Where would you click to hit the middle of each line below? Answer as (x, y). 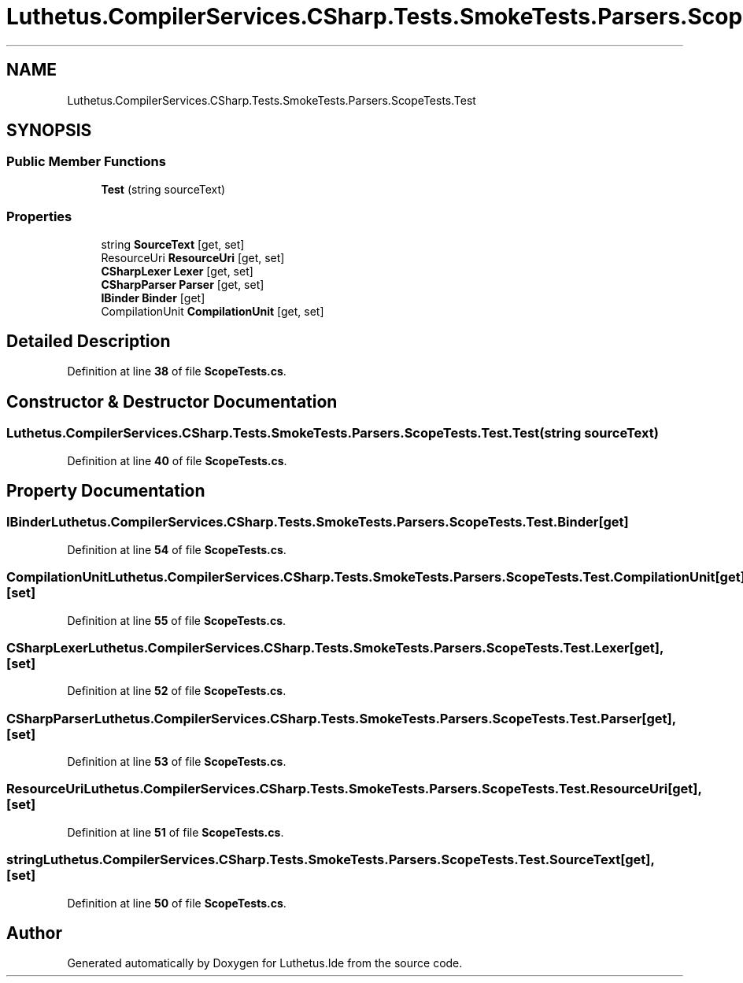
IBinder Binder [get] (153, 297)
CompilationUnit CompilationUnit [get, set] (213, 311)
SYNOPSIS (49, 131)
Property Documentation (106, 491)
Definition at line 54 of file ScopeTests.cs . (177, 549)
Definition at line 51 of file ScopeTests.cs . (176, 832)
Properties (39, 217)
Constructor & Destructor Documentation (172, 401)
